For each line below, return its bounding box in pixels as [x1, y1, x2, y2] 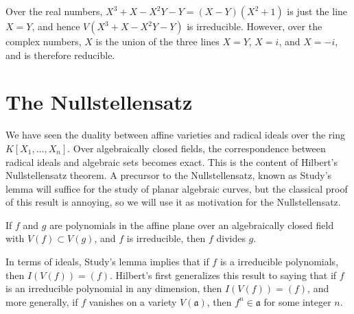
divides [216, 231, 246, 245]
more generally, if [5, 294, 78, 309]
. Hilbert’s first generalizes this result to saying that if [110, 267, 337, 282]
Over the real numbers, [5, 4, 103, 18]
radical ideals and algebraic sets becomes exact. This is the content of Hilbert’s [5, 154, 338, 169]
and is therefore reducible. [5, 47, 115, 62]
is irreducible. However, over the [187, 19, 322, 33]
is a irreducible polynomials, [220, 254, 339, 269]
